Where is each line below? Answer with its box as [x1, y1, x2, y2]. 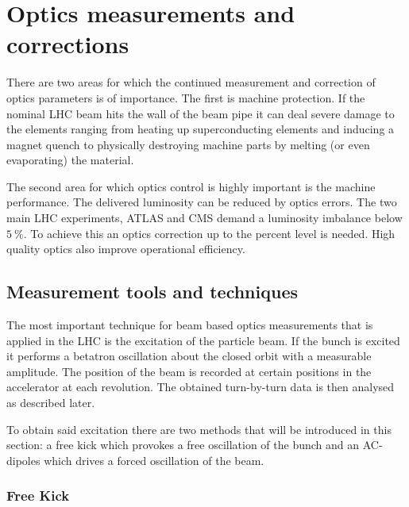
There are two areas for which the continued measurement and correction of [6, 74, 376, 90]
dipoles [6, 451, 41, 468]
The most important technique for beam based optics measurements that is [6, 317, 373, 333]
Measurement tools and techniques [6, 279, 298, 304]
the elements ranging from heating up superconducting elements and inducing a [6, 121, 395, 137]
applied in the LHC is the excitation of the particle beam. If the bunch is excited [6, 332, 400, 348]
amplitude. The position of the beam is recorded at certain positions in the [6, 363, 372, 379]
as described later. [6, 394, 95, 411]
